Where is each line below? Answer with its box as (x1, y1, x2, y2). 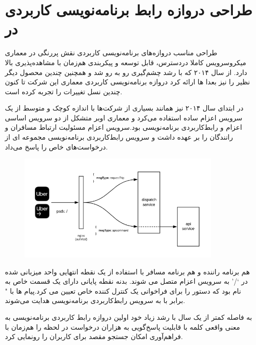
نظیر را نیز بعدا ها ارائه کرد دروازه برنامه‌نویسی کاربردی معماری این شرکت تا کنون (5, 77, 250, 87)
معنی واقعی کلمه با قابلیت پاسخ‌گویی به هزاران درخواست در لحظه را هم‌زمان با (5, 321, 240, 332)
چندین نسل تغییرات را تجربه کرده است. (5, 86, 122, 96)
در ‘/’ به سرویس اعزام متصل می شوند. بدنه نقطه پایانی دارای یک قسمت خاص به (5, 276, 248, 286)
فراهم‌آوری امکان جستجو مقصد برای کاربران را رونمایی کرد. (5, 331, 183, 342)
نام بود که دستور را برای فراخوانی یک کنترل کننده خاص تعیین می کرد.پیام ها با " (5, 285, 241, 296)
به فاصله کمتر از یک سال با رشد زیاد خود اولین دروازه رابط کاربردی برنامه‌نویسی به (5, 311, 252, 322)
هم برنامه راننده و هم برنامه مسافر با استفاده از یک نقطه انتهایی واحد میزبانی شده (5, 266, 250, 276)
